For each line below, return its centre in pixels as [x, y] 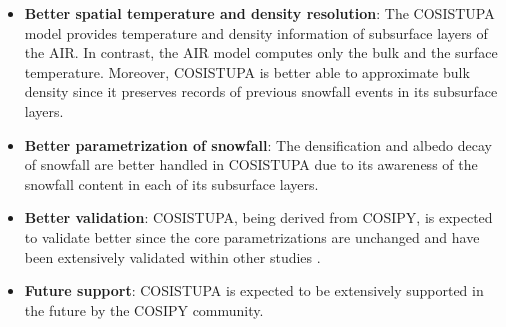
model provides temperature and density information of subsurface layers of [256, 32]
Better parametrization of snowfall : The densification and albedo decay [258, 144]
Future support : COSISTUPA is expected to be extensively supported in [254, 290]
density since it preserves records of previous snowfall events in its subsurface [261, 91]
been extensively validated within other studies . [172, 256]
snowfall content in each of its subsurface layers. [171, 183]
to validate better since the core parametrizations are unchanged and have [252, 236]
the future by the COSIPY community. [144, 309]
